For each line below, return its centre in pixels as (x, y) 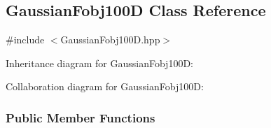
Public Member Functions (81, 117)
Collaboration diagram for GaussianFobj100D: (105, 86)
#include (25, 40)
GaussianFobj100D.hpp (110, 40)
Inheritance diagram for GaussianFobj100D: (99, 63)
